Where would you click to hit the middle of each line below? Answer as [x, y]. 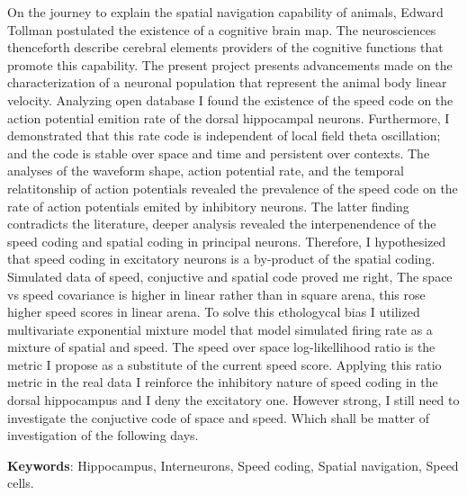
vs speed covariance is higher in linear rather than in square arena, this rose [216, 294]
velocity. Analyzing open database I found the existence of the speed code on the [230, 99]
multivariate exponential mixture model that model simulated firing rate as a [220, 329]
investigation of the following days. [103, 435]
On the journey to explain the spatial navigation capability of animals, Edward [225, 12]
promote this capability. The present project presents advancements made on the [230, 64]
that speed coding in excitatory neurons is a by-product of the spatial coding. [221, 259]
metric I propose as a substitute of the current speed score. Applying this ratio [225, 364]
